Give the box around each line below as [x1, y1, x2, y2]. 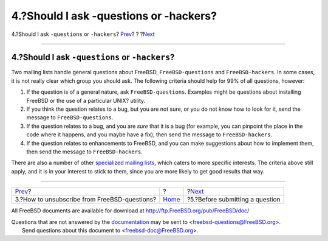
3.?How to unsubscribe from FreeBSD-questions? [15, 195, 157, 204]
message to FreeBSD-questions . [26, 114, 114, 121]
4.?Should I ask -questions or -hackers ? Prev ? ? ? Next [11, 30, 155, 38]
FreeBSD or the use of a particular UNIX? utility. [26, 97, 146, 104]
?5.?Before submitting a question [186, 195, 281, 204]
